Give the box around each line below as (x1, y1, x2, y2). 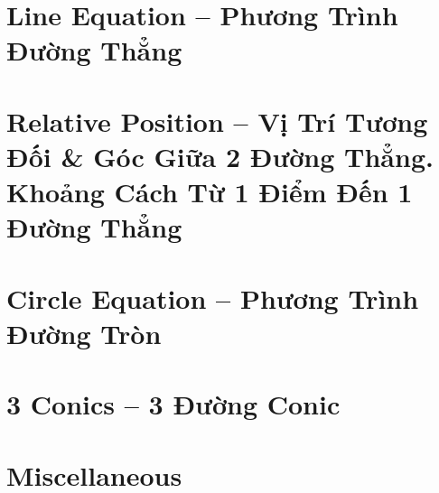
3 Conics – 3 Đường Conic (6, 386, 341, 423)
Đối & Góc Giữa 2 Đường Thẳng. (6, 137, 434, 174)
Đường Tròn (6, 314, 162, 351)
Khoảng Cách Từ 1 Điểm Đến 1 (6, 173, 413, 210)
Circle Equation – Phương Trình (6, 279, 419, 316)
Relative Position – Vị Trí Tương (6, 102, 428, 139)
